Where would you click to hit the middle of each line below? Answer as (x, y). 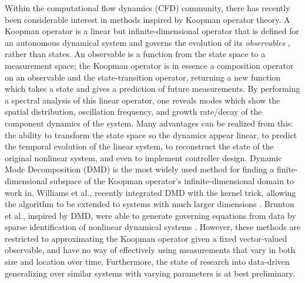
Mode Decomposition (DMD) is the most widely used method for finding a (140, 169)
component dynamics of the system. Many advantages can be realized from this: (149, 123)
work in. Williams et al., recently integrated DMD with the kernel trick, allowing (150, 192)
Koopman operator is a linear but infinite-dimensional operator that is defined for (152, 31)
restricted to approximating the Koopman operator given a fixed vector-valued (146, 238)
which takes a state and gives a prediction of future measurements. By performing (152, 89)
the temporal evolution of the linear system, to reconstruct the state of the (139, 146)
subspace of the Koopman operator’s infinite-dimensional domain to (172, 180)
